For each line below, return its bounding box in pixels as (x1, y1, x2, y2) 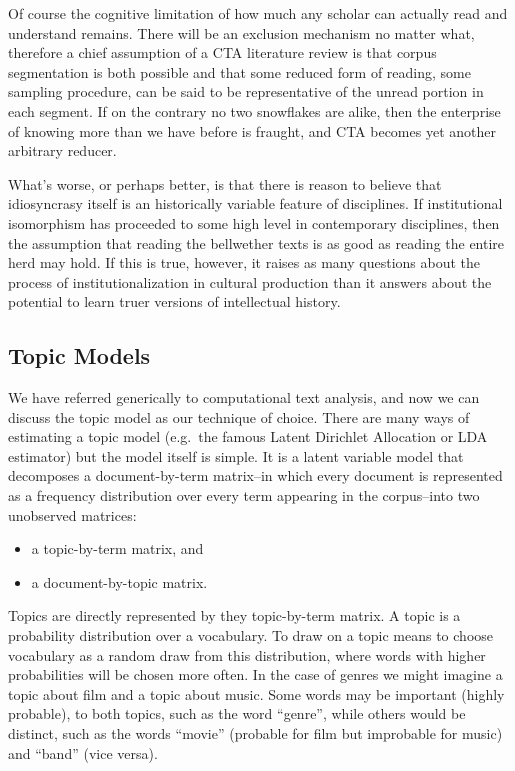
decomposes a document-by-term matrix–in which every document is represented (8, 465, 503, 486)
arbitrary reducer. (8, 140, 117, 161)
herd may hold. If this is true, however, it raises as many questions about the (8, 252, 481, 273)
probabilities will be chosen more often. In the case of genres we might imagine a (8, 664, 503, 685)
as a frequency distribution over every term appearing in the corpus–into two (8, 485, 480, 506)
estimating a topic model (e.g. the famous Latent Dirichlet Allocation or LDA (8, 426, 488, 447)
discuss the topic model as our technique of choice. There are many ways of (8, 406, 470, 427)
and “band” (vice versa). (8, 742, 158, 763)
